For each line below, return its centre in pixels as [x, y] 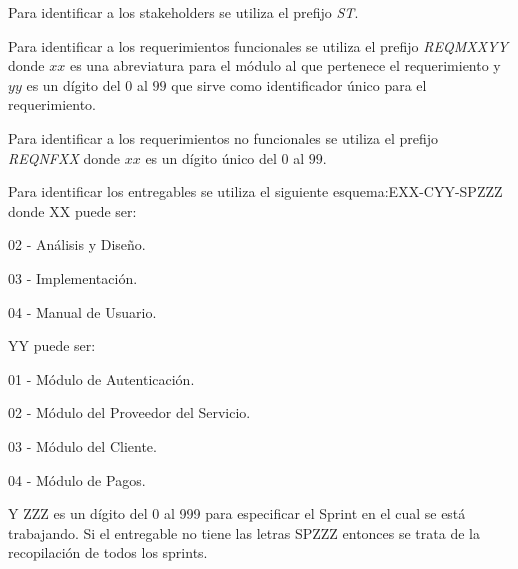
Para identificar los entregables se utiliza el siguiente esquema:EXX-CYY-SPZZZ [255, 191]
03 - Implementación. [73, 277]
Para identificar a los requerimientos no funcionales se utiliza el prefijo [223, 137]
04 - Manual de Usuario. [82, 311]
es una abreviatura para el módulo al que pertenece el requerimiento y [285, 65]
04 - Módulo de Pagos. [77, 479]
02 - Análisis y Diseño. [77, 244]
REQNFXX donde [64, 157]
